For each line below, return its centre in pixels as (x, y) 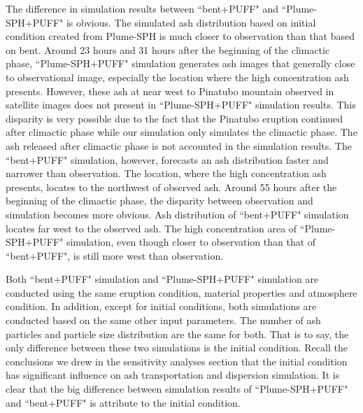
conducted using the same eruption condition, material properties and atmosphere (181, 292)
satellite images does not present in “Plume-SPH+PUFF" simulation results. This (181, 105)
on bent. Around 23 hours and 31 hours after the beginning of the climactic (168, 49)
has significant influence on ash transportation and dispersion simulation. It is (173, 375)
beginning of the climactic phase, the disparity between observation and (159, 201)
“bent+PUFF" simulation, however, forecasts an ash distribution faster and (167, 159)
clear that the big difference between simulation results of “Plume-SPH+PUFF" (177, 389)
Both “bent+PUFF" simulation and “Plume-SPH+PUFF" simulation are (162, 279)
